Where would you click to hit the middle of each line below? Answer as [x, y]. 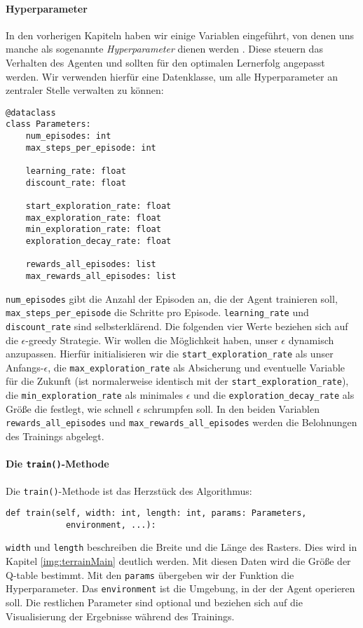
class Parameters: [48, 124]
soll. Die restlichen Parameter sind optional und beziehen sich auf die [154, 602]
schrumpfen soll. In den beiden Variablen [232, 408]
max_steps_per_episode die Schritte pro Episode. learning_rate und [157, 312]
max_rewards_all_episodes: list [101, 276]
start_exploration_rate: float [98, 206]
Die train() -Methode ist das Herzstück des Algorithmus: [129, 490]
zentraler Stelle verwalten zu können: [85, 90]
